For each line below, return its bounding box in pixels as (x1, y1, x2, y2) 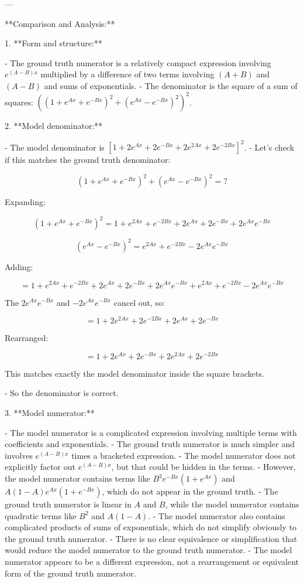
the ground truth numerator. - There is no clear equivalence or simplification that (5, 532, 298, 544)
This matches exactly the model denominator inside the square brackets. (5, 367, 264, 379)
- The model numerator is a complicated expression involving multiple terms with (5, 426, 297, 438)
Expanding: (5, 196, 46, 208)
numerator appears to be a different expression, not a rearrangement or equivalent (5, 555, 299, 567)
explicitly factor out (5, 461, 76, 473)
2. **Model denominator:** (5, 120, 103, 132)
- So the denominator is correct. (5, 387, 119, 399)
